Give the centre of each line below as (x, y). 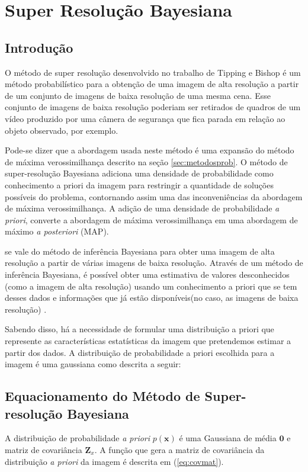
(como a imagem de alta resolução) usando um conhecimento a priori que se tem (151, 286)
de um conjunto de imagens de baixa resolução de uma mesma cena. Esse (138, 95)
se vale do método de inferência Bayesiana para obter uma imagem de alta (140, 251)
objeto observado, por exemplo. (62, 130)
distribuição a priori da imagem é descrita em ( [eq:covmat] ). (114, 461)
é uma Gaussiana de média (228, 438)
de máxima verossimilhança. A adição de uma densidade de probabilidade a (142, 208)
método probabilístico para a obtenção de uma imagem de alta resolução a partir (152, 84)
